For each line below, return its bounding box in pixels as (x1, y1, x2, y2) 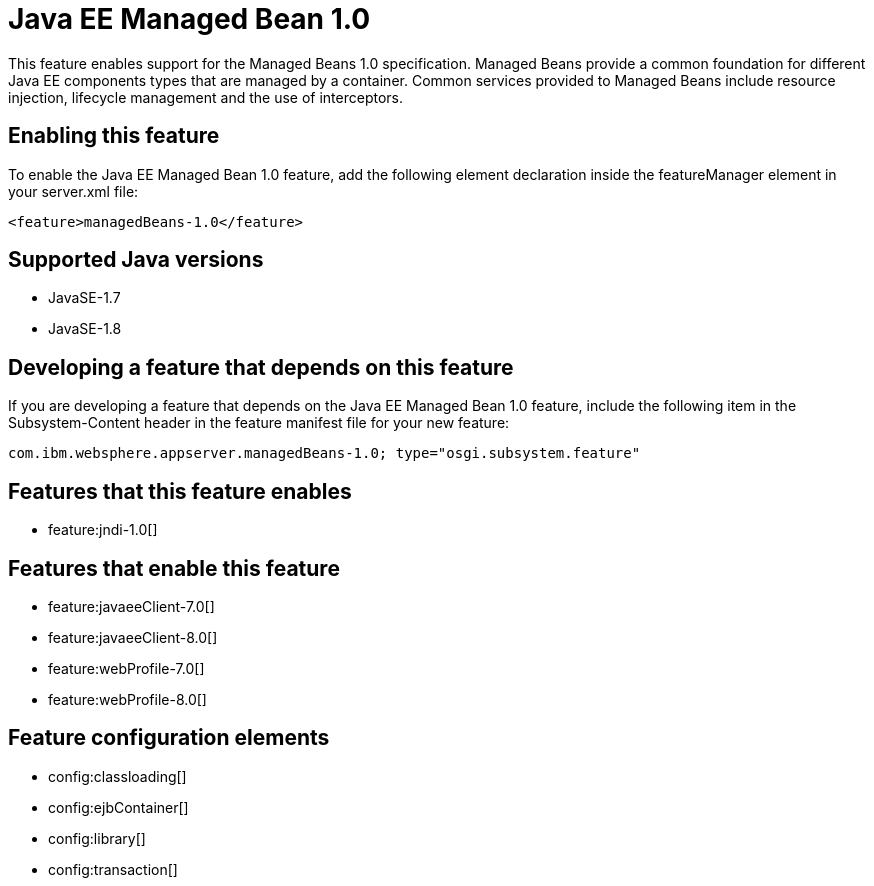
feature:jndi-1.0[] (48, 521, 158, 539)
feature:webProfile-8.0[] (48, 690, 207, 708)
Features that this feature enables (8, 478, 352, 504)
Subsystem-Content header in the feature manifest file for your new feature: (8, 414, 510, 432)
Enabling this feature (8, 123, 220, 149)
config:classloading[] (48, 767, 187, 785)
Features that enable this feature (8, 555, 340, 581)
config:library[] (48, 829, 146, 847)
